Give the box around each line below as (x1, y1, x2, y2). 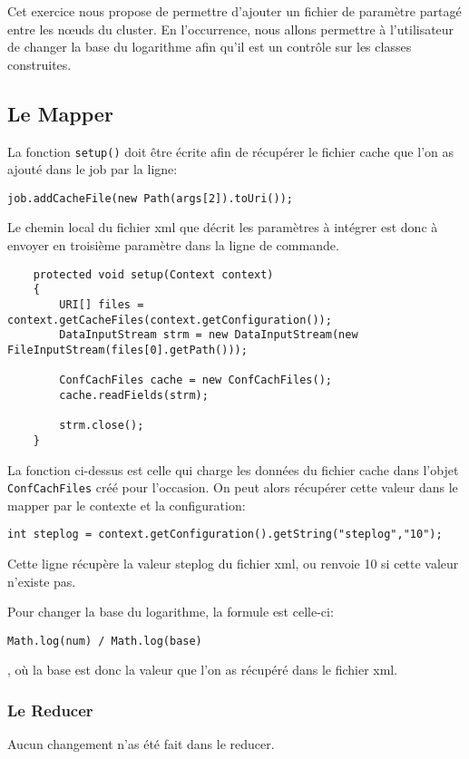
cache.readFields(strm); (59, 388, 209, 402)
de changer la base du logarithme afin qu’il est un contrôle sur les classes (7, 37, 412, 56)
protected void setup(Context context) (33, 268, 274, 281)
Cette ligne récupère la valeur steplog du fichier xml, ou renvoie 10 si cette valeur (7, 554, 459, 573)
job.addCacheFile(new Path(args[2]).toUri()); (7, 191, 293, 205)
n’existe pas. (7, 571, 76, 590)
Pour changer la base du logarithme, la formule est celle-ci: (7, 602, 334, 621)
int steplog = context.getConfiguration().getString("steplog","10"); (7, 528, 443, 541)
